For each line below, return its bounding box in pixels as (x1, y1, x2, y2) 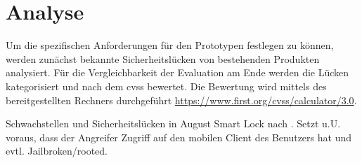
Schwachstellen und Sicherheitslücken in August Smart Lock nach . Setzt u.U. (6, 116, 341, 131)
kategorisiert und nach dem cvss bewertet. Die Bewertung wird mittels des (6, 78, 327, 93)
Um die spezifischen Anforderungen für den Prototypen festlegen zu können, (6, 38, 334, 52)
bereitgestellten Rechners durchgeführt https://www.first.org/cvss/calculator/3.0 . (6, 92, 357, 107)
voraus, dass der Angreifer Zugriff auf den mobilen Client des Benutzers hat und (6, 129, 351, 144)
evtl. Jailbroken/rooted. (6, 143, 108, 158)
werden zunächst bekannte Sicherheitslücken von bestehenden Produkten (6, 51, 320, 66)
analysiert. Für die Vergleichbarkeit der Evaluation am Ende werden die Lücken (6, 65, 349, 80)
